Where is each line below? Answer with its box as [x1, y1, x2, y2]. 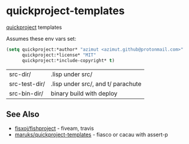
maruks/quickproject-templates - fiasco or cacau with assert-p [14, 131, 168, 138]
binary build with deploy [51, 89, 118, 97]
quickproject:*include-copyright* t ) [21, 57, 115, 63]
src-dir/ [9, 70, 31, 78]
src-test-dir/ [9, 80, 45, 88]
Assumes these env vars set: [6, 35, 77, 42]
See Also [6, 109, 40, 119]
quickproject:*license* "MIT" [21, 52, 96, 58]
